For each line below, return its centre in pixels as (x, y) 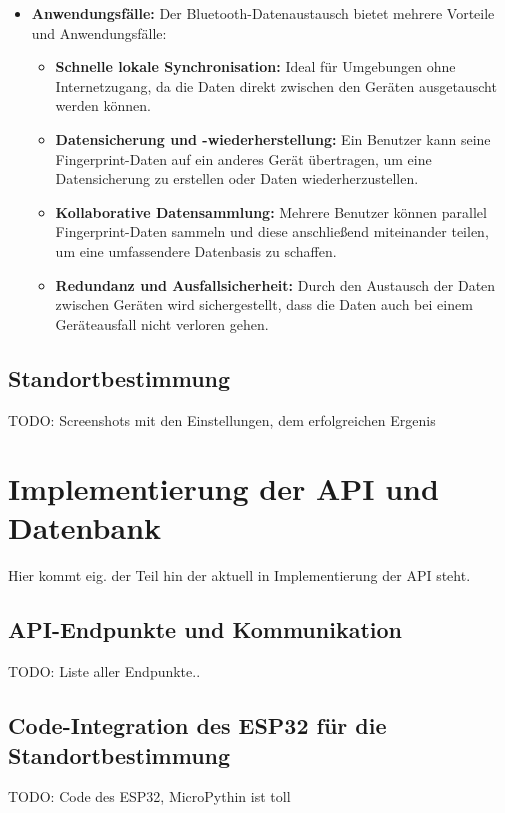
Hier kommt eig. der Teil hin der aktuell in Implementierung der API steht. (239, 575)
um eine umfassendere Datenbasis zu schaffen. (196, 250)
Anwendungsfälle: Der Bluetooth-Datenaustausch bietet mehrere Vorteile (263, 13)
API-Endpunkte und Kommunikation (205, 629)
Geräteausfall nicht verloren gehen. (162, 323)
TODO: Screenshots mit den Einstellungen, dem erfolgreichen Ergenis (222, 419)
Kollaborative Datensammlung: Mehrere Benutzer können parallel (271, 211)
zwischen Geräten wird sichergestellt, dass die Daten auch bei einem (264, 304)
